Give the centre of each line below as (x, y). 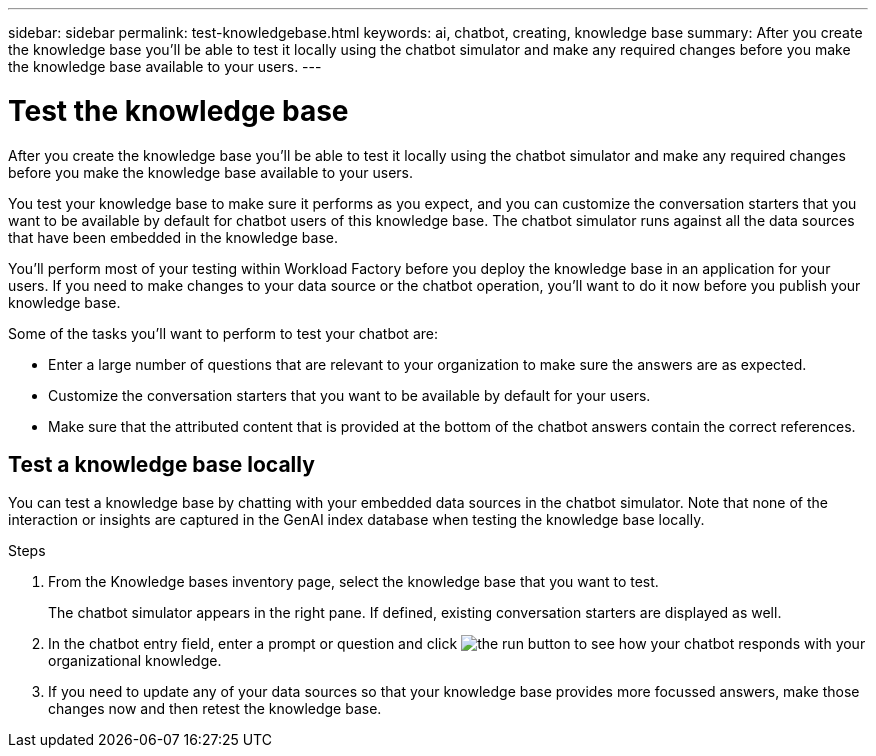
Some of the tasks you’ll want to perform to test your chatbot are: (223, 333)
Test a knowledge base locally (161, 464)
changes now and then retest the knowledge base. (215, 709)
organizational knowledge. (135, 661)
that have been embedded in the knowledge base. (173, 237)
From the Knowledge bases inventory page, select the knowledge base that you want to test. (353, 582)
